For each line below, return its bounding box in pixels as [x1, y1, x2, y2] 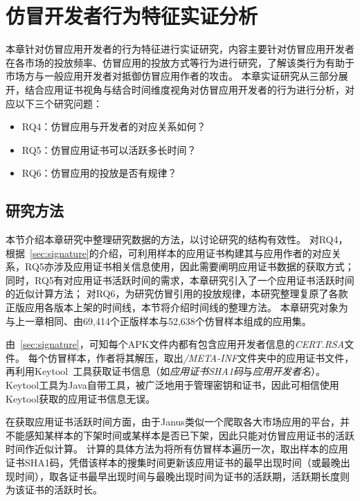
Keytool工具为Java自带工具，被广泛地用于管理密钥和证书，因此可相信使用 [6, 378, 339, 392]
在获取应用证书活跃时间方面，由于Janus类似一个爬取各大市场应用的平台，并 [6, 414, 350, 429]
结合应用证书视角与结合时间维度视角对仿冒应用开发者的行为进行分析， [24, 82, 345, 96]
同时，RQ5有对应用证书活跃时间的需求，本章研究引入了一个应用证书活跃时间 [6, 272, 354, 287]
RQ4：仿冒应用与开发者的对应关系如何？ [21, 119, 206, 134]
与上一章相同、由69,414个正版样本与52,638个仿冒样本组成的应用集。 [6, 313, 312, 328]
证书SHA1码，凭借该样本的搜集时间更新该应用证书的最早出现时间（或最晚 [6, 455, 341, 469]
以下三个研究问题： [15, 96, 102, 110]
